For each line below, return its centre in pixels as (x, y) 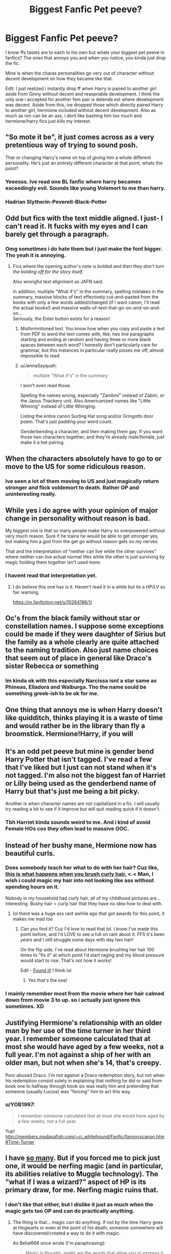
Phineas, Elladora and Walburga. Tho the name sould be (76, 687)
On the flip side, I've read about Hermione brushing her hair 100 (87, 949)
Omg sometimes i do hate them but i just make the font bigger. (84, 249)
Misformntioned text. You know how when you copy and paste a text (92, 329)
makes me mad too (33, 919)
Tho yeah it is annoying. (36, 255)
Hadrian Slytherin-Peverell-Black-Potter (56, 201)
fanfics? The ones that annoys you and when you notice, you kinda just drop (86, 58)
